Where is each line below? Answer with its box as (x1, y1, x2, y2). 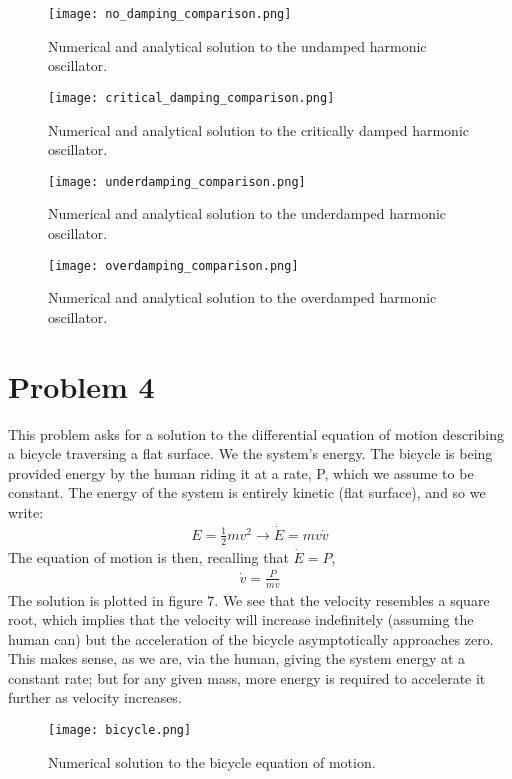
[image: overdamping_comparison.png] (48, 258, 299, 273)
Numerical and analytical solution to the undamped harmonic (48, 35, 427, 56)
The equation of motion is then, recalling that (8, 546, 289, 567)
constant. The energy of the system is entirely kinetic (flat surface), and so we (8, 482, 486, 503)
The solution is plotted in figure (8, 589, 203, 610)
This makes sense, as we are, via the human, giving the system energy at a (8, 648, 466, 669)
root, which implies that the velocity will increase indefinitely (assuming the (8, 609, 474, 630)
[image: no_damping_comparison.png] (48, 7, 292, 21)
